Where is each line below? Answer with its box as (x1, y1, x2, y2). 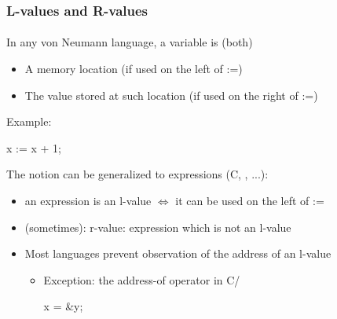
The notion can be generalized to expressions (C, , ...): (6, 166, 269, 182)
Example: (6, 113, 52, 130)
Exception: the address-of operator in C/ (43, 271, 240, 288)
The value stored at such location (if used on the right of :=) (24, 86, 318, 103)
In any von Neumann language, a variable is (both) (6, 34, 253, 50)
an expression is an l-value (24, 192, 152, 208)
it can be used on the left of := (175, 192, 324, 208)
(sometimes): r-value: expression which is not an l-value (24, 218, 291, 235)
